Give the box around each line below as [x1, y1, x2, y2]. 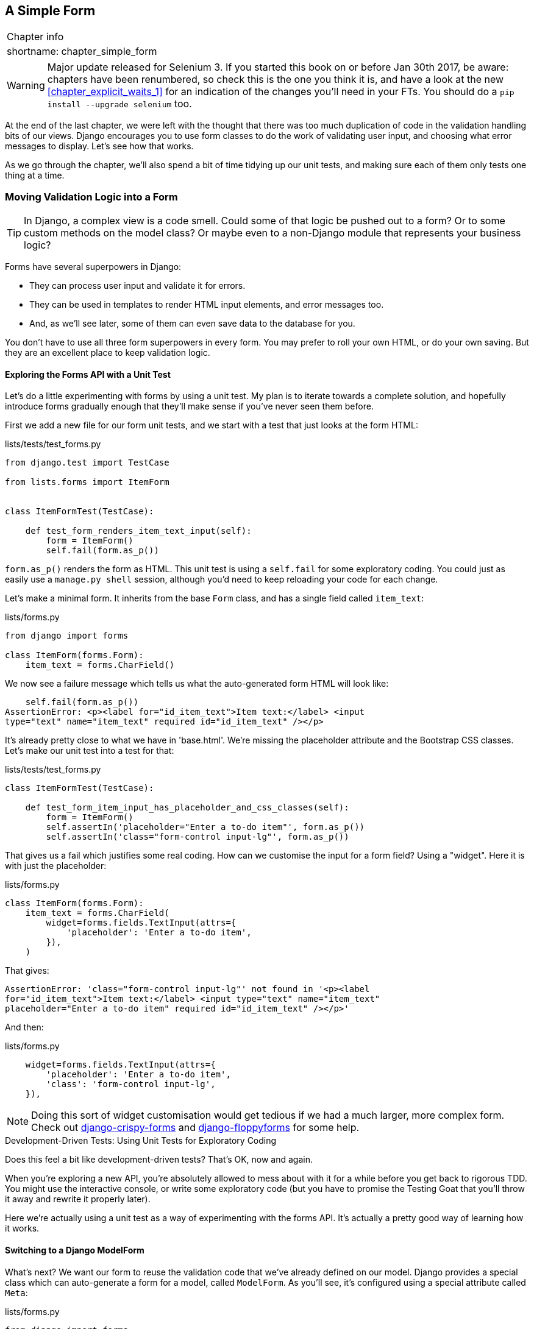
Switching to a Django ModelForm [5, 1245, 144, 1255]
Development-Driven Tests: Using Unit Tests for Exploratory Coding [5, 1135, 277, 1146]
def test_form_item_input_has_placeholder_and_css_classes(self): [25, 803, 349, 813]
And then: [5, 1022, 44, 1033]
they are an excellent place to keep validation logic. [5, 347, 210, 358]
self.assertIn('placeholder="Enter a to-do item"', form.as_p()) [46, 822, 365, 832]
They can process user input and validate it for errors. [29, 280, 246, 291]
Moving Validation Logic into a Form [5, 190, 178, 203]
